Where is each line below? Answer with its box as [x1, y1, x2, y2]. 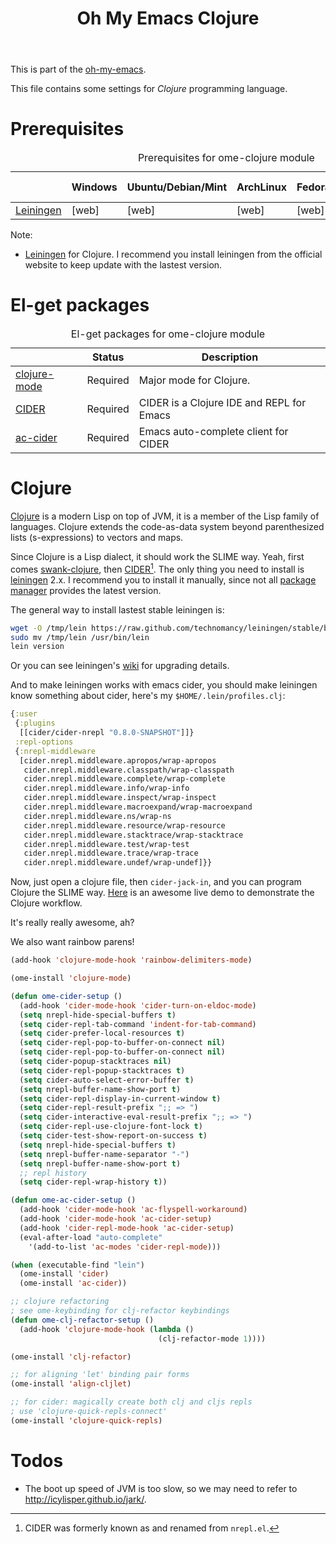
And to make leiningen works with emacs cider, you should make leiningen [10, 679, 318, 691]
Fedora [296, 180, 331, 194]
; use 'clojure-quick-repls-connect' [10, 1407, 168, 1417]
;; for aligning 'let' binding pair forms [10, 1370, 190, 1380]
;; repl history [19, 1168, 87, 1178]
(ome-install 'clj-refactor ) [10, 1352, 132, 1362]
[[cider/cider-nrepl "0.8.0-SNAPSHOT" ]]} [19, 728, 195, 738]
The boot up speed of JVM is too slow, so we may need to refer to [24, 1482, 298, 1494]
